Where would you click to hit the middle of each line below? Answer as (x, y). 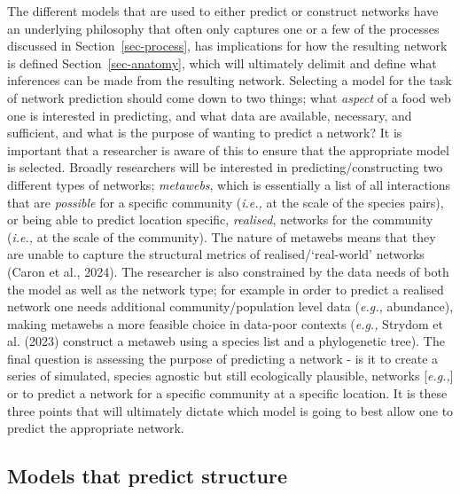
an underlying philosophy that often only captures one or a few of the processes (223, 28)
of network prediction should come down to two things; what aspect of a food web (229, 97)
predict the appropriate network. (96, 428)
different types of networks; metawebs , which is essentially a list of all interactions (229, 184)
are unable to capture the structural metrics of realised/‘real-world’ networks (216, 254)
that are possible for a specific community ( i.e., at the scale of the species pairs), (226, 202)
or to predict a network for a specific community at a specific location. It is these (227, 393)
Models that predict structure (147, 476)
